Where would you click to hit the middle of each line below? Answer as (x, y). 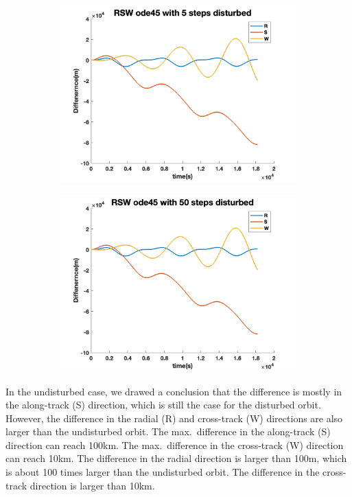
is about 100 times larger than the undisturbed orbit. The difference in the (163, 472)
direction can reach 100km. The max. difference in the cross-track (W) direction (175, 444)
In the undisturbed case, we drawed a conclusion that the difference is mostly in (174, 391)
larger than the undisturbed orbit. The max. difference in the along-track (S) (168, 431)
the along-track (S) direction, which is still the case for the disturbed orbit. (163, 405)
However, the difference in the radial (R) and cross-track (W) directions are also (174, 418)
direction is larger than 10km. (92, 485)
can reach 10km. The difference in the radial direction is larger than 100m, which (176, 458)
